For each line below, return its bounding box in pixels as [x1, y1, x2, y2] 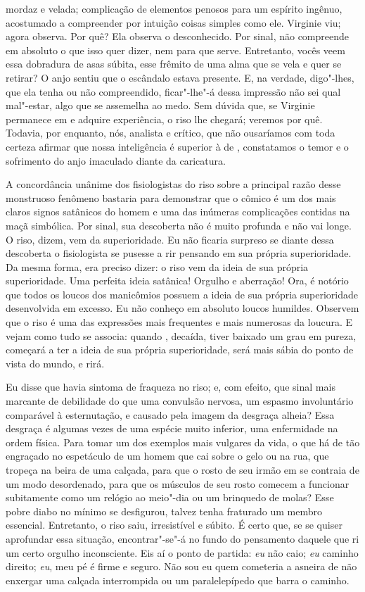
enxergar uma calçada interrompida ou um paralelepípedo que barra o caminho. [6, 572, 350, 587]
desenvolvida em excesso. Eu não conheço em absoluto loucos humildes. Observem [6, 301, 359, 315]
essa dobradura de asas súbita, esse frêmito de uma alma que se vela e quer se [6, 56, 342, 71]
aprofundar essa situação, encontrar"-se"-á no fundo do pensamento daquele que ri [6, 531, 359, 546]
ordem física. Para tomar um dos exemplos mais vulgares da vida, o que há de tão [6, 434, 360, 449]
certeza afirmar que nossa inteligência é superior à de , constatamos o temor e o [6, 139, 349, 153]
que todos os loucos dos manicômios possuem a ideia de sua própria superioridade [6, 286, 358, 301]
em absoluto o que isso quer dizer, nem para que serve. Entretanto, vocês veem [6, 42, 345, 57]
